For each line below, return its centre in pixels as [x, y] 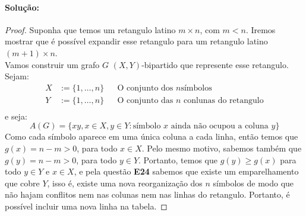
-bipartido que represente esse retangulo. [215, 64]
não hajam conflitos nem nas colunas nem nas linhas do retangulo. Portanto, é [147, 194]
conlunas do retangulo [224, 100]
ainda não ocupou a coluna [220, 126]
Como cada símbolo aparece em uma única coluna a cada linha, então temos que [152, 136]
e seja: [16, 116]
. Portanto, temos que [178, 159]
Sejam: [17, 76]
